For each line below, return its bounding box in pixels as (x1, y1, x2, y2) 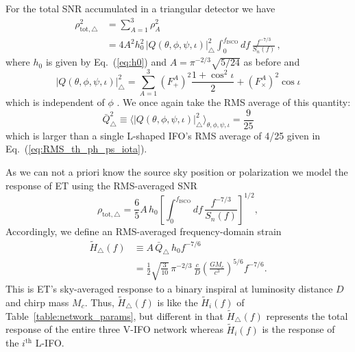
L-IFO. (35, 336, 64, 350)
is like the (157, 295, 198, 309)
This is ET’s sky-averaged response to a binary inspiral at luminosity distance (5, 282, 333, 296)
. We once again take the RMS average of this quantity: (117, 95, 351, 109)
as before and (243, 55, 300, 69)
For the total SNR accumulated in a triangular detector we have (5, 1, 276, 15)
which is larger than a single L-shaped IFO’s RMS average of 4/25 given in (5, 128, 321, 142)
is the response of (262, 322, 335, 336)
